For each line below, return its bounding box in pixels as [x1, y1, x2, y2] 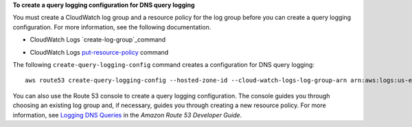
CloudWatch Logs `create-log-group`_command [30, 36, 166, 44]
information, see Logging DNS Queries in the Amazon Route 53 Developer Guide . [12, 111, 242, 119]
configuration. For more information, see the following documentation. [12, 23, 211, 31]
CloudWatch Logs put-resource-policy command [30, 48, 169, 56]
